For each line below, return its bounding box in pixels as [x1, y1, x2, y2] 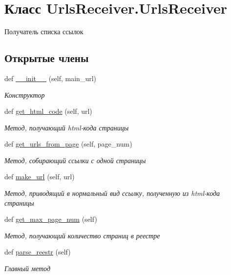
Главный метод [4, 263, 50, 274]
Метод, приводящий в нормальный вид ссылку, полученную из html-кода [4, 188, 220, 198]
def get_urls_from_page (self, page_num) [4, 139, 132, 149]
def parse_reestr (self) [4, 247, 71, 257]
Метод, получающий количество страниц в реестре [4, 230, 160, 240]
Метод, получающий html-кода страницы [4, 122, 129, 132]
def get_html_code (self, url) [4, 106, 92, 116]
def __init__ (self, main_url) [4, 73, 96, 83]
